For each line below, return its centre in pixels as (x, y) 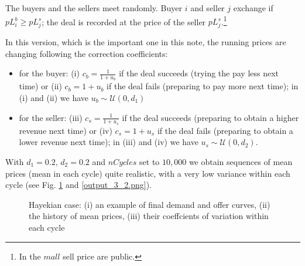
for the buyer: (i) (49, 73)
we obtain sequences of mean (241, 162)
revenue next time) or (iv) (66, 130)
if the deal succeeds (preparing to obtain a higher (210, 117)
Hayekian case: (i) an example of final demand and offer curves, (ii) (150, 204)
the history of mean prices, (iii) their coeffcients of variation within (149, 216)
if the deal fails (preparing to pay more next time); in (203, 86)
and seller (208, 8)
